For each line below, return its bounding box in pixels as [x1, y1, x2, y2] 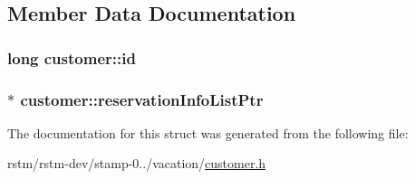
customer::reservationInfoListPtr [20, 88, 264, 110]
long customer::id [7, 46, 136, 69]
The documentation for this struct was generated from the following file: [7, 123, 409, 142]
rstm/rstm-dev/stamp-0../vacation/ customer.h [7, 154, 266, 173]
